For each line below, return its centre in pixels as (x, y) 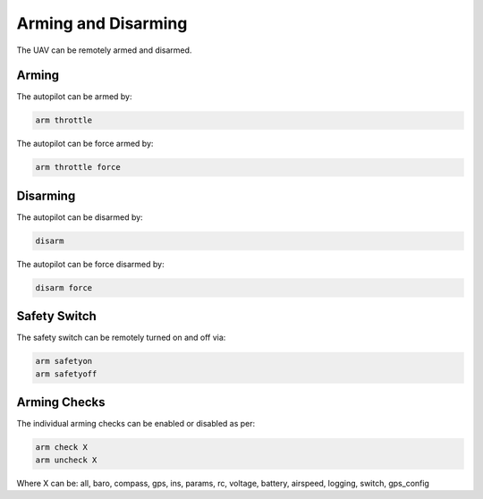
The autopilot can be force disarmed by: (90, 264)
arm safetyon (64, 361)
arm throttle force (78, 167)
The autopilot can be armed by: (75, 97)
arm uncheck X (66, 460)
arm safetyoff (66, 374)
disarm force (64, 288)
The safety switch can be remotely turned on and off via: (121, 338)
